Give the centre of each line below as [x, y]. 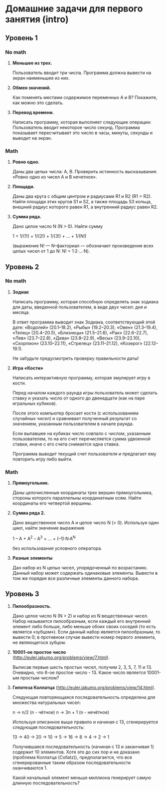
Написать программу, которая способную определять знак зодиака [85, 301]
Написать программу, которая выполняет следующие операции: [82, 122]
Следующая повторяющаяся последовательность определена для [84, 697]
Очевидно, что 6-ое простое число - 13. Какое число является [79, 672]
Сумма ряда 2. [29, 513]
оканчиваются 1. [30, 768]
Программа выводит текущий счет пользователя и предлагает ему [84, 454]
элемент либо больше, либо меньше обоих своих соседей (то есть [84, 626]
